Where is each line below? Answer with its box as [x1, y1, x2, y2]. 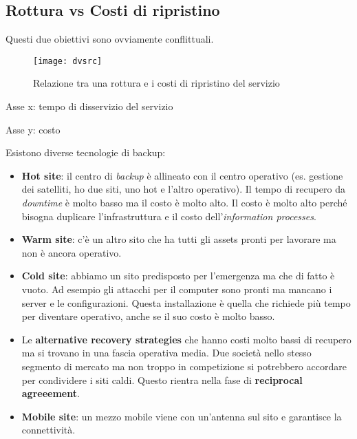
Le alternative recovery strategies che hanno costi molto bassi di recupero [21, 332, 351, 346]
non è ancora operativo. [21, 245, 122, 259]
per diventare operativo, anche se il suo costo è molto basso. [21, 309, 275, 323]
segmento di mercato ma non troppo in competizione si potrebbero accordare [21, 358, 347, 373]
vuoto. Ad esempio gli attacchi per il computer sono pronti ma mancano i [21, 281, 332, 296]
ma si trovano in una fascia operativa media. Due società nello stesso [21, 345, 312, 360]
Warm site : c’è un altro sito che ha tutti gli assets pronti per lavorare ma [21, 232, 336, 246]
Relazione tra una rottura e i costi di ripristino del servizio [33, 76, 280, 90]
